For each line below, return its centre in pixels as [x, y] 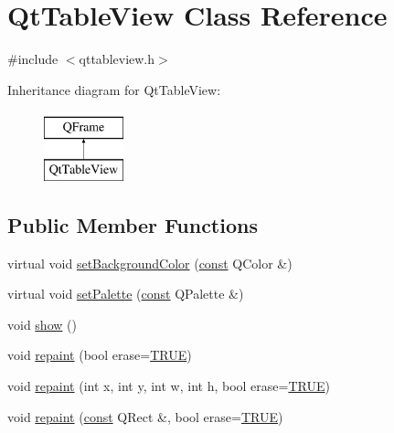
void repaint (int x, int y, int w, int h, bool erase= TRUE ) [169, 386]
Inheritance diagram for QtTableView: [114, 89]
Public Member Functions [133, 224]
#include [33, 59]
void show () [42, 324]
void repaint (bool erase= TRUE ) [100, 355]
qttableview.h [117, 59]
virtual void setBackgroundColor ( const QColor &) [150, 263]
